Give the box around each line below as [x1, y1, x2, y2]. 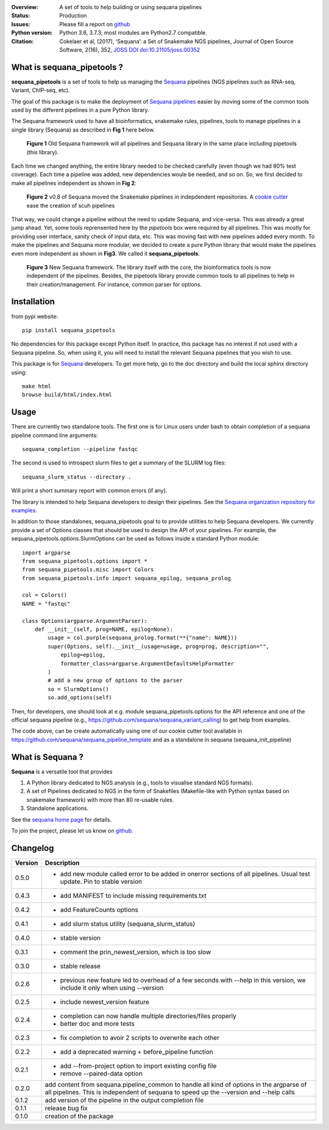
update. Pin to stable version [60, 877, 143, 886]
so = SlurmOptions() [48, 686, 109, 692]
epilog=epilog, [60, 652, 106, 658]
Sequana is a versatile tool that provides [11, 768, 113, 775]
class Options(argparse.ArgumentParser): [22, 617, 147, 624]
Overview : [11, 4, 39, 10]
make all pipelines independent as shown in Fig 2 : [11, 179, 136, 187]
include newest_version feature [60, 997, 149, 1006]
